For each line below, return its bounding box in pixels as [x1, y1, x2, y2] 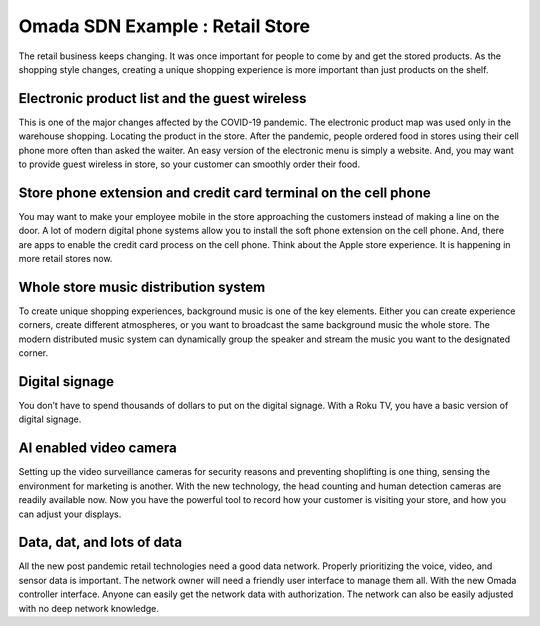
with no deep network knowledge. [18, 602, 160, 614]
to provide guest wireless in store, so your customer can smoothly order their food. [18, 158, 360, 170]
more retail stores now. [18, 253, 113, 265]
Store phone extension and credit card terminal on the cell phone [18, 184, 432, 201]
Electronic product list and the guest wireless [18, 90, 307, 107]
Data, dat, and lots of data [18, 534, 183, 551]
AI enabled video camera [18, 440, 177, 457]
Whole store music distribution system [18, 278, 266, 295]
